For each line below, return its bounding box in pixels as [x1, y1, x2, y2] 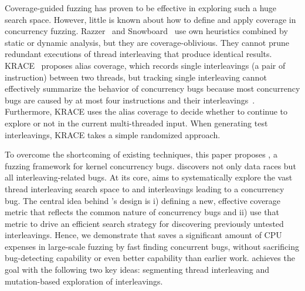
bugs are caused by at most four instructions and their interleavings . [5, 93, 255, 106]
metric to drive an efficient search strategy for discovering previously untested [5, 217, 284, 229]
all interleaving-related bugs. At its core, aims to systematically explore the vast [5, 171, 293, 183]
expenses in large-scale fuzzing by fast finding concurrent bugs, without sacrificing [5, 240, 299, 252]
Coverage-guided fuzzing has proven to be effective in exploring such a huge [5, 2, 277, 14]
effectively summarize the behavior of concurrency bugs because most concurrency [5, 82, 300, 95]
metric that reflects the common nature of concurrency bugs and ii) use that [5, 206, 279, 218]
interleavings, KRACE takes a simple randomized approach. [5, 128, 221, 141]
